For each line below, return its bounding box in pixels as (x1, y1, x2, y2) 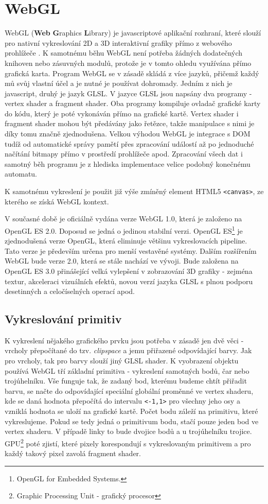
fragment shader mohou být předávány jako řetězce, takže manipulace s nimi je (5, 118, 255, 129)
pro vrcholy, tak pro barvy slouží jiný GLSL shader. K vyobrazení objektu (5, 355, 239, 366)
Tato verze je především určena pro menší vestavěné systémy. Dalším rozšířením (5, 245, 257, 256)
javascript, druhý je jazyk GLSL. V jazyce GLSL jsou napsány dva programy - (5, 88, 252, 98)
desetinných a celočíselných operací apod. (5, 286, 135, 297)
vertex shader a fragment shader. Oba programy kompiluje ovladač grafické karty (5, 98, 261, 109)
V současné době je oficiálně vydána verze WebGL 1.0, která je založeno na (5, 213, 242, 224)
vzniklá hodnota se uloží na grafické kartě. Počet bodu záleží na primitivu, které (5, 406, 258, 416)
